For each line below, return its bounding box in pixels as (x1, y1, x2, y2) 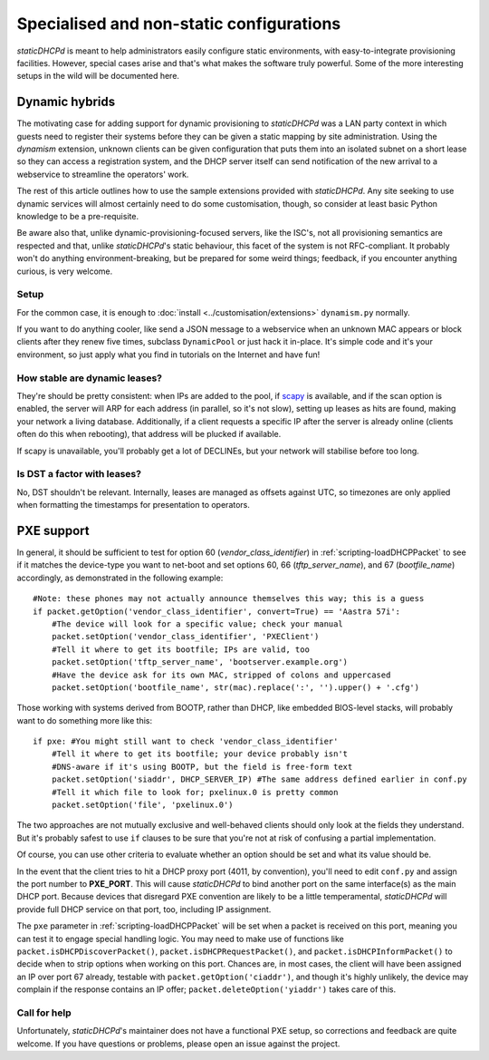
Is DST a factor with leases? (16, 468, 142, 481)
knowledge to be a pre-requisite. (16, 210, 139, 221)
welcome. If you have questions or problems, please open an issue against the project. (16, 1038, 340, 1049)
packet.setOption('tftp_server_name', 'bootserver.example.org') (51, 657, 349, 667)
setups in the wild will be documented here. (16, 71, 180, 82)
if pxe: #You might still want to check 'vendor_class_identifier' (33, 736, 339, 747)
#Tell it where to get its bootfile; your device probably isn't (51, 749, 349, 759)
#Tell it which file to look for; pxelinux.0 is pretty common (51, 787, 339, 797)
